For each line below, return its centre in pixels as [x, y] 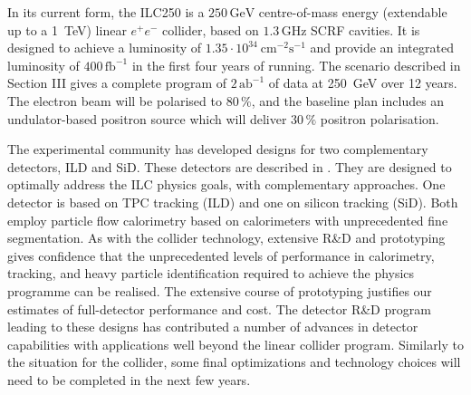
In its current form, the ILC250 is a [106, 12]
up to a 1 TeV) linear [67, 29]
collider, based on [211, 29]
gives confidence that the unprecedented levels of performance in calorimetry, [221, 255]
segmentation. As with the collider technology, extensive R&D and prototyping [226, 238]
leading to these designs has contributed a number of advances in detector [213, 327]
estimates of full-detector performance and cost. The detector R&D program [219, 308]
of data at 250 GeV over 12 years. [363, 83]
